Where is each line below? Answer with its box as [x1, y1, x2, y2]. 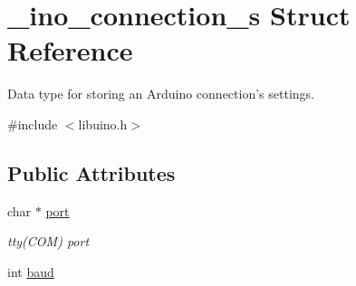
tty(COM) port [7, 232, 90, 251]
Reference [7, 32, 133, 69]
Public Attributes [7, 158, 176, 186]
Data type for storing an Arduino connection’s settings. [7, 84, 314, 103]
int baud [7, 262, 54, 281]
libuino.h [78, 114, 128, 133]
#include [7, 114, 58, 133]
